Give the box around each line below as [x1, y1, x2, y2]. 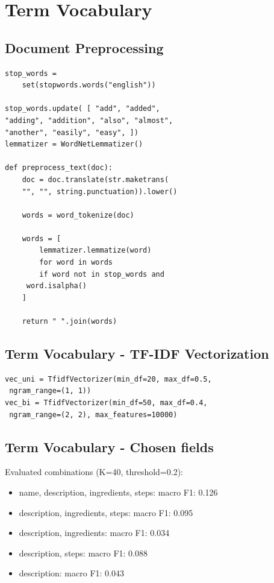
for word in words [39, 258, 113, 267]
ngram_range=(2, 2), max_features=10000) [9, 410, 178, 419]
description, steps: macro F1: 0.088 [19, 546, 148, 559]
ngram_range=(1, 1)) [9, 386, 92, 395]
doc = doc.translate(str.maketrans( [22, 175, 169, 184]
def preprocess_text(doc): [5, 163, 113, 172]
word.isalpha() [26, 282, 87, 291]
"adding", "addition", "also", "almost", [5, 116, 173, 125]
